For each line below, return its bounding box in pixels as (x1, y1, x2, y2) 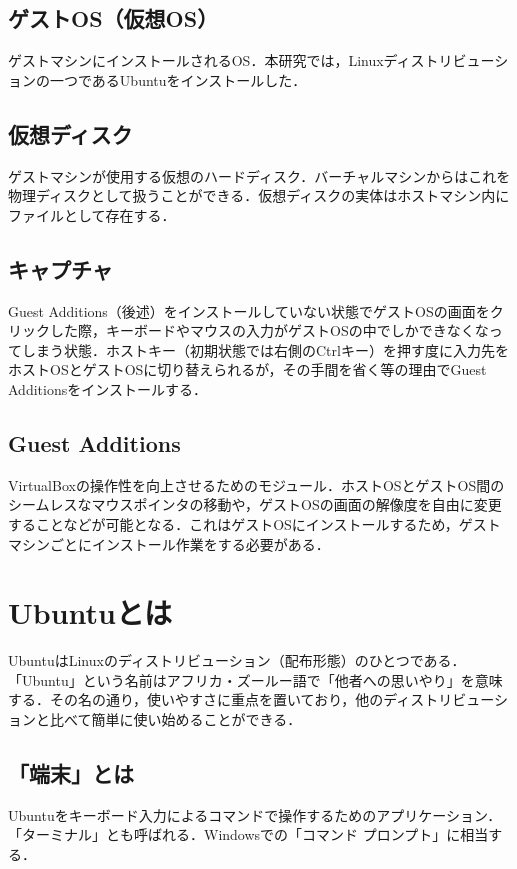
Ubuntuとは (8, 592, 172, 633)
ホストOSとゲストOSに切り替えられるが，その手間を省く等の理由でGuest (8, 359, 487, 380)
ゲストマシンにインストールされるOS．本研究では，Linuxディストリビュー (8, 50, 495, 71)
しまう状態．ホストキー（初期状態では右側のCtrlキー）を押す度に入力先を (21, 339, 509, 360)
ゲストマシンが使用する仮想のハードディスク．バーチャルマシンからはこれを (8, 165, 511, 186)
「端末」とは (8, 758, 134, 789)
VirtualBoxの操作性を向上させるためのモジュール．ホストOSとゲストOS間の (8, 474, 505, 495)
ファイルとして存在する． (8, 204, 176, 225)
